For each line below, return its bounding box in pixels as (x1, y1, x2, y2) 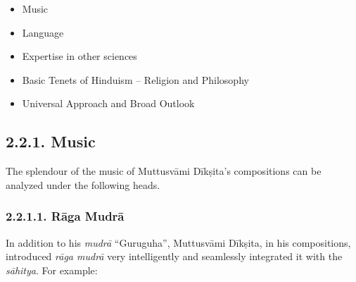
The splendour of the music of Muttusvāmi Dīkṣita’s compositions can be (6, 164, 322, 178)
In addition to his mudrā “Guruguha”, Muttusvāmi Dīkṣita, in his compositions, (6, 235, 351, 250)
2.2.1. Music (6, 130, 96, 152)
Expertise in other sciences (22, 49, 137, 63)
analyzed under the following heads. (6, 177, 160, 192)
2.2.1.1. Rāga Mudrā (6, 207, 125, 225)
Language (22, 25, 64, 39)
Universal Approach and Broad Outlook (22, 96, 195, 111)
